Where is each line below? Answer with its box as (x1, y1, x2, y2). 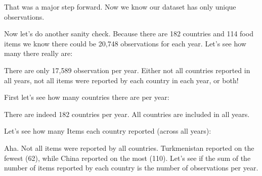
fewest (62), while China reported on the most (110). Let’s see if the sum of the (4, 152, 251, 163)
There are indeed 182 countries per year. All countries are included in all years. (4, 108, 250, 119)
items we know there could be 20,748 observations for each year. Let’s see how (4, 38, 246, 48)
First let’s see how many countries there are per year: (4, 92, 169, 102)
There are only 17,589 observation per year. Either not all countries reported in (4, 65, 250, 75)
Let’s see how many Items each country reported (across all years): (4, 126, 211, 136)
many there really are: (4, 48, 73, 58)
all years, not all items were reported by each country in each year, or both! (4, 75, 239, 85)
